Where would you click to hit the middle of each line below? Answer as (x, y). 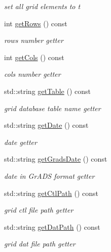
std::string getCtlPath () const (51, 193)
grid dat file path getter (40, 244)
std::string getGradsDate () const (56, 159)
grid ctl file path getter (39, 210)
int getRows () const (36, 23)
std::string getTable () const (48, 91)
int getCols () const (34, 57)
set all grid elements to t (42, 6)
